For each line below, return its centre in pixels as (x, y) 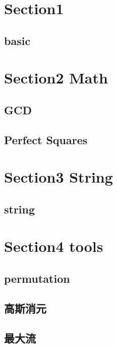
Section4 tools (54, 246)
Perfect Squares (46, 139)
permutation (37, 278)
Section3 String (58, 177)
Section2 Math (56, 78)
